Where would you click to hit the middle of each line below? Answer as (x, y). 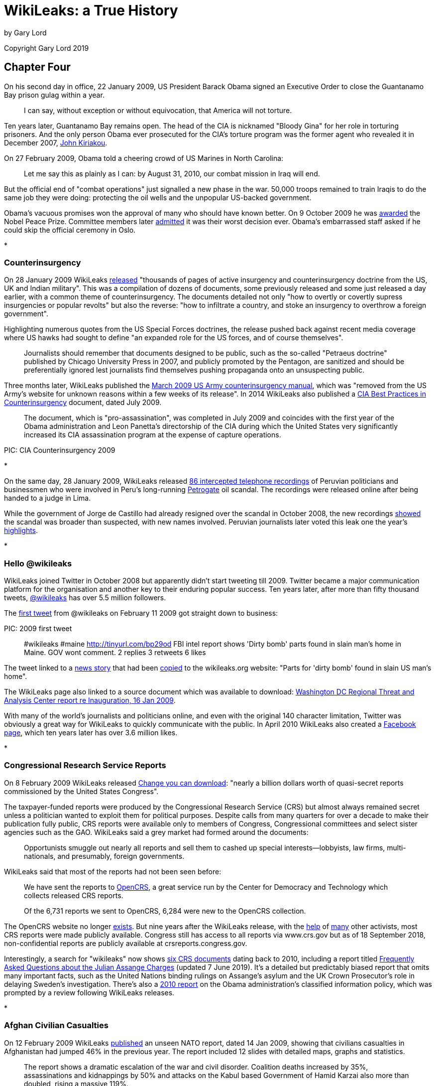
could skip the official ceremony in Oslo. (70, 230)
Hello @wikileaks (38, 563)
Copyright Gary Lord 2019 (47, 48)
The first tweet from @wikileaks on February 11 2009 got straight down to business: (141, 613)
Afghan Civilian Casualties (56, 1025)
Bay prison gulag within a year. (54, 95)
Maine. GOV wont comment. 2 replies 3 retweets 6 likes (115, 653)
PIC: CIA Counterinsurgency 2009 (60, 450)
